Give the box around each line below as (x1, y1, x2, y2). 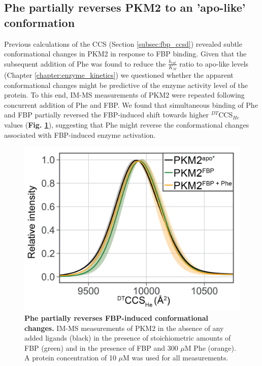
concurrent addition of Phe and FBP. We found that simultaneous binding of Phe (4, 99, 258, 110)
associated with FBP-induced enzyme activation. (4, 129, 156, 140)
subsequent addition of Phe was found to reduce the (4, 58, 166, 69)
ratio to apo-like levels (179, 58, 249, 69)
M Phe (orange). (184, 342, 236, 353)
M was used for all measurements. (123, 352, 228, 363)
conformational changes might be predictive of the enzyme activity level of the (4, 79, 248, 90)
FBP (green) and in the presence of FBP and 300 (24, 342, 178, 353)
